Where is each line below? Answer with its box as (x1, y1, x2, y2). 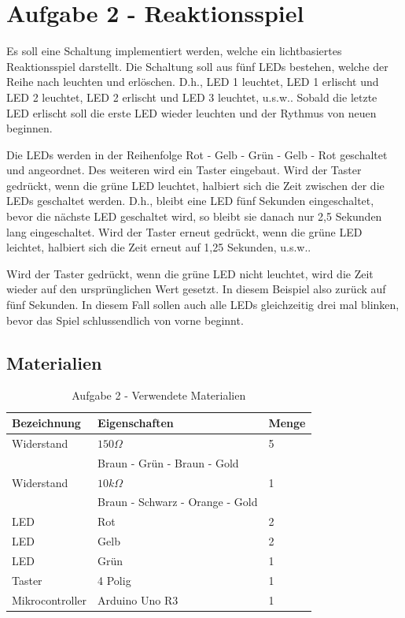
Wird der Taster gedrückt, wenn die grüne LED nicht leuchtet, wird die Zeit (6, 265, 374, 281)
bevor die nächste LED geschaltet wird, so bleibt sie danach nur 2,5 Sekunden (6, 208, 382, 225)
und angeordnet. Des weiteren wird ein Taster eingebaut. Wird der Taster (6, 162, 362, 178)
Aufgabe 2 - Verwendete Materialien (72, 387, 246, 404)
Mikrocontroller (12, 591, 87, 608)
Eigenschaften (98, 415, 174, 431)
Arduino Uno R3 (98, 591, 179, 608)
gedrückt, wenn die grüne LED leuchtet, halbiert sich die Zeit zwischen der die (6, 177, 385, 193)
